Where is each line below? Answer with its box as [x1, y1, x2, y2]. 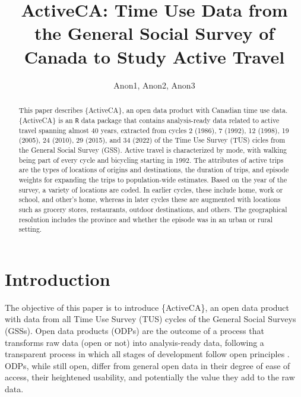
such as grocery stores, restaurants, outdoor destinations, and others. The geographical [18, 204, 287, 214]
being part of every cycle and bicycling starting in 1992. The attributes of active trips [18, 155, 284, 165]
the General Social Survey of [34, 21, 275, 45]
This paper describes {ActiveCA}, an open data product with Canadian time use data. [18, 105, 288, 115]
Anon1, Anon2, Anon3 [113, 78, 195, 91]
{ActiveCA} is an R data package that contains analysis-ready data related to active [18, 115, 280, 125]
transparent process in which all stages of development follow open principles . [5, 348, 290, 360]
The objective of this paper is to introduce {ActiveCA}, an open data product [5, 301, 290, 313]
